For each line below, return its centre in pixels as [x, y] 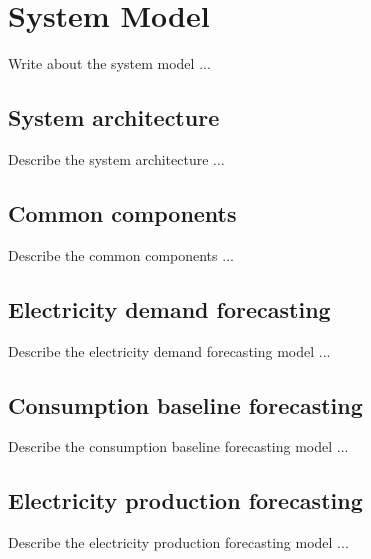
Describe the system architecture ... [116, 158]
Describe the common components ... [121, 254]
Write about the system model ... [109, 63]
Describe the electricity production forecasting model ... [178, 542]
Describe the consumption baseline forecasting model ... [178, 446]
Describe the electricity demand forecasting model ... [169, 350]
